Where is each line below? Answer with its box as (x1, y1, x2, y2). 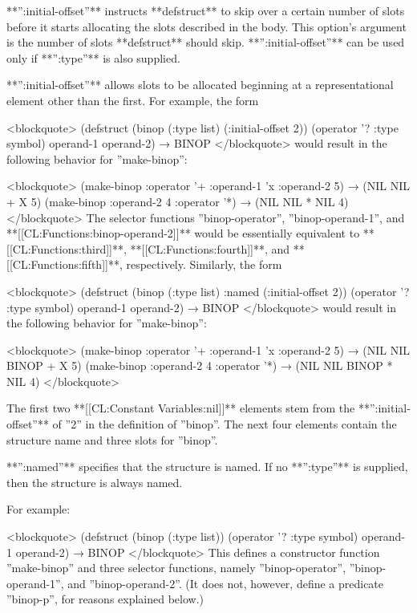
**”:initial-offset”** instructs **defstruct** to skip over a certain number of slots (6, 2, 405, 18)
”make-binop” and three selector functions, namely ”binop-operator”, (6, 559, 346, 576)
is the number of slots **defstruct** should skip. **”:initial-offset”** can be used (6, 34, 405, 51)
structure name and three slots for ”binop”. (6, 431, 218, 448)
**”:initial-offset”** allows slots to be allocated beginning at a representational (6, 76, 394, 93)
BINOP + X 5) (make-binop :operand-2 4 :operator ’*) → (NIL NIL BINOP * (6, 357, 393, 374)
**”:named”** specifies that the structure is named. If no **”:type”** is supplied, (6, 458, 408, 475)
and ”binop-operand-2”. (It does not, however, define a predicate (67, 574, 384, 591)
